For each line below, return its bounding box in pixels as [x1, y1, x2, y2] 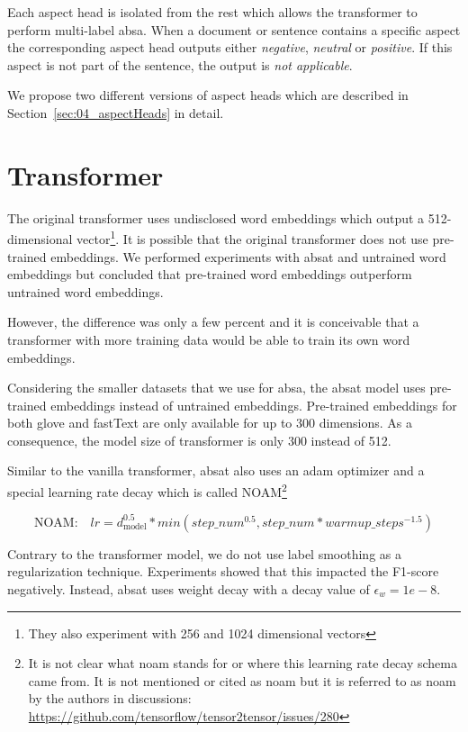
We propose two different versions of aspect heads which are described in [7, 86, 409, 104]
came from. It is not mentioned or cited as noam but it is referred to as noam [28, 671, 456, 690]
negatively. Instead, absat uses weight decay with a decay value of [7, 580, 370, 598]
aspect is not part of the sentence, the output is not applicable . [7, 55, 353, 74]
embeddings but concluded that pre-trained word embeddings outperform [7, 265, 412, 284]
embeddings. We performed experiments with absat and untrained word [50, 247, 446, 266]
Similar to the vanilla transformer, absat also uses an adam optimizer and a [7, 461, 425, 480]
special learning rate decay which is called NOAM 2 [7, 480, 287, 501]
